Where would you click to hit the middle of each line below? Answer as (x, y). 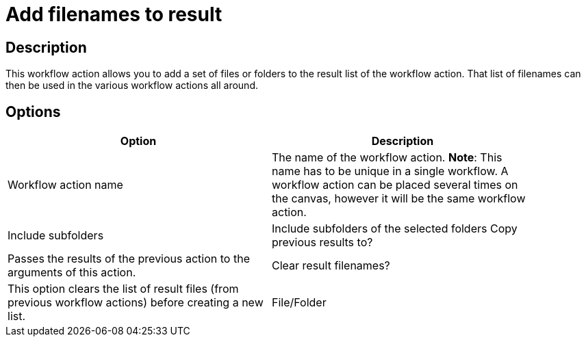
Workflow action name (65, 185)
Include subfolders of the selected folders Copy (395, 229)
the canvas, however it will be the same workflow (399, 199)
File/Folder (299, 303)
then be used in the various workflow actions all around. (132, 85)
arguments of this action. (72, 273)
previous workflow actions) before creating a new (136, 303)
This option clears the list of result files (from (123, 289)
